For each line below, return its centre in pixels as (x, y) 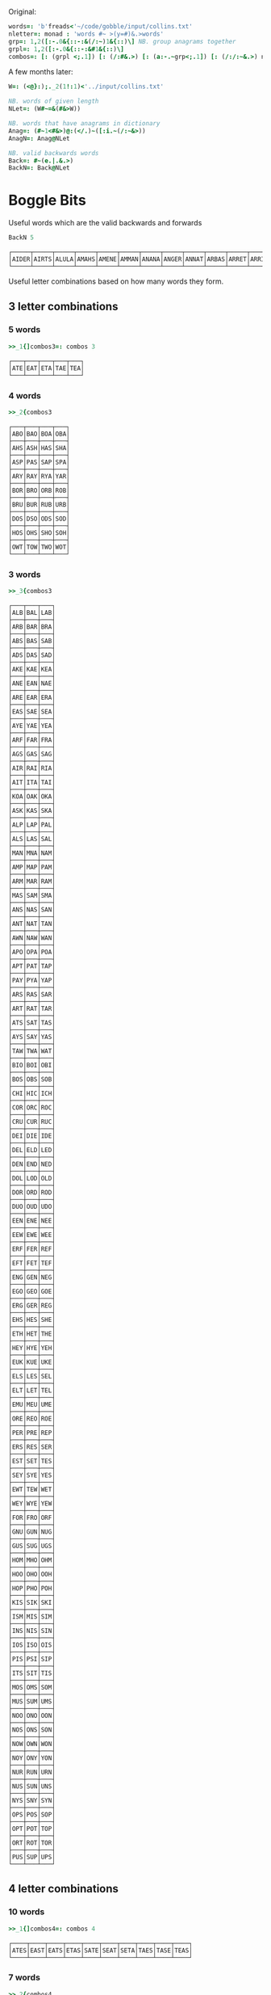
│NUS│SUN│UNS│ (32, 1786)
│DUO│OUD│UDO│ (32, 1206)
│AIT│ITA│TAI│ (32, 782)
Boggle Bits (47, 200)
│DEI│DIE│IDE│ (32, 1136)
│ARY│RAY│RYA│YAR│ (39, 476)
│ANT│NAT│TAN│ (32, 924)
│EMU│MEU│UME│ (32, 1404)
